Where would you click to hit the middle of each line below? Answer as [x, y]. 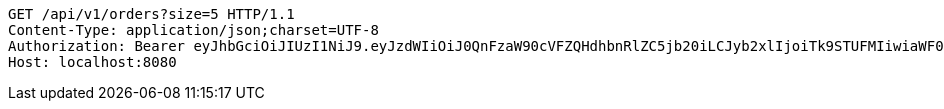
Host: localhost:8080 [92, 62]
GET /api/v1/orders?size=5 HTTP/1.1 [151, 14]
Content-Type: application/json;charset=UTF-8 [193, 30]
